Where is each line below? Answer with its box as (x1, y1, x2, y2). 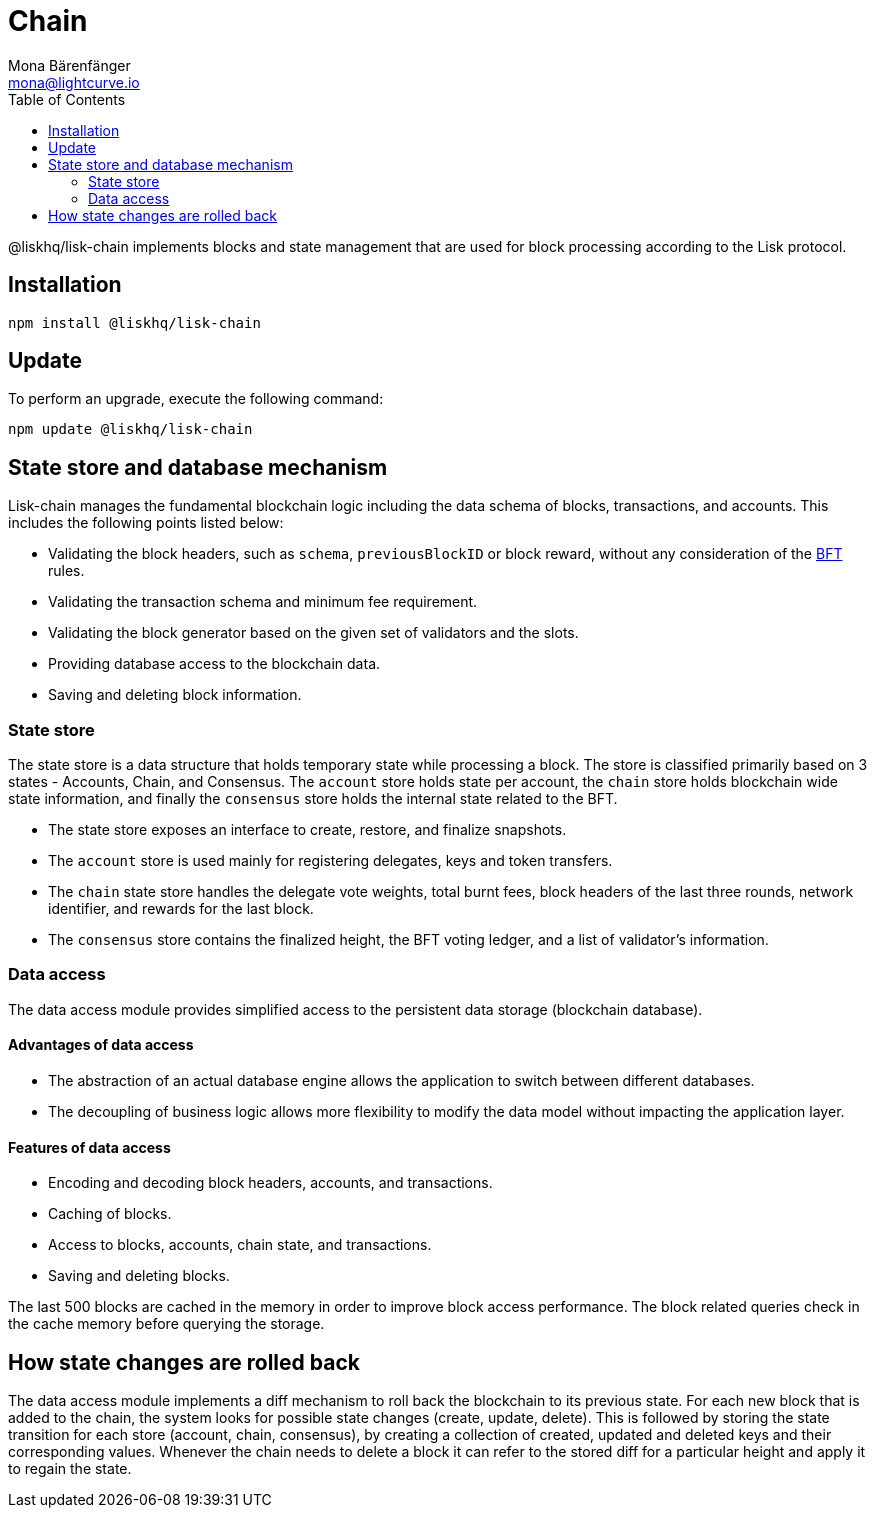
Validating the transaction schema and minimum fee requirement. (48, 593, 478, 611)
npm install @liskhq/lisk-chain (8, 314, 261, 331)
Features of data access (8, 1138, 171, 1156)
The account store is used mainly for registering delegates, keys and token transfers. (48, 852, 613, 870)
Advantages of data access (8, 1036, 194, 1054)
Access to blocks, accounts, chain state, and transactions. (48, 1236, 432, 1254)
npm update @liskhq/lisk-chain (8, 421, 253, 438)
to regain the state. (8, 1460, 132, 1478)
